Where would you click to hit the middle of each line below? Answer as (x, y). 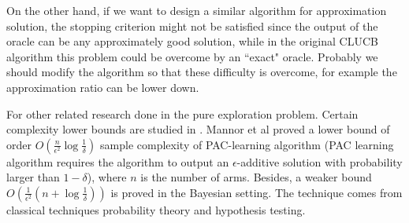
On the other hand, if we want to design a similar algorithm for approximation (197, 10)
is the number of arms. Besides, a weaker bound (256, 177)
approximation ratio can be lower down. (103, 87)
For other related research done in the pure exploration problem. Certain (182, 113)
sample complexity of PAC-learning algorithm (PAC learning (247, 144)
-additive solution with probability (320, 161)
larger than (33, 177)
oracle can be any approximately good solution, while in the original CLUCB (192, 41)
